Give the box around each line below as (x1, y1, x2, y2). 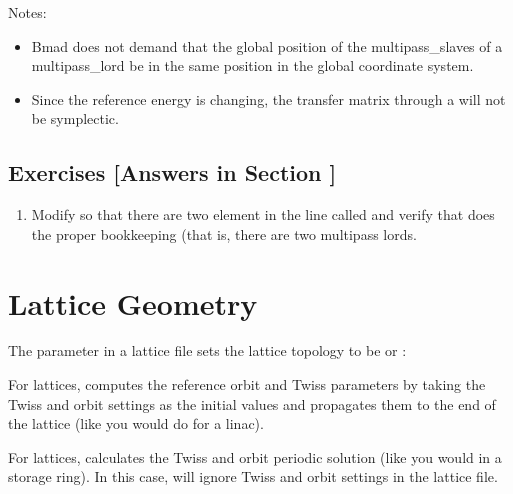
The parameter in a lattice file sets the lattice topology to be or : (8, 340, 407, 361)
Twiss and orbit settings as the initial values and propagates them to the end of (8, 393, 496, 414)
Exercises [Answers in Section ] (8, 157, 337, 188)
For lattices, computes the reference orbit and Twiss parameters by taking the (8, 374, 486, 395)
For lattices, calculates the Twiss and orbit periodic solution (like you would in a (8, 446, 502, 467)
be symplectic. (31, 108, 119, 129)
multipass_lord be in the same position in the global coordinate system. (31, 55, 474, 76)
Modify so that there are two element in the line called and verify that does (31, 204, 495, 225)
